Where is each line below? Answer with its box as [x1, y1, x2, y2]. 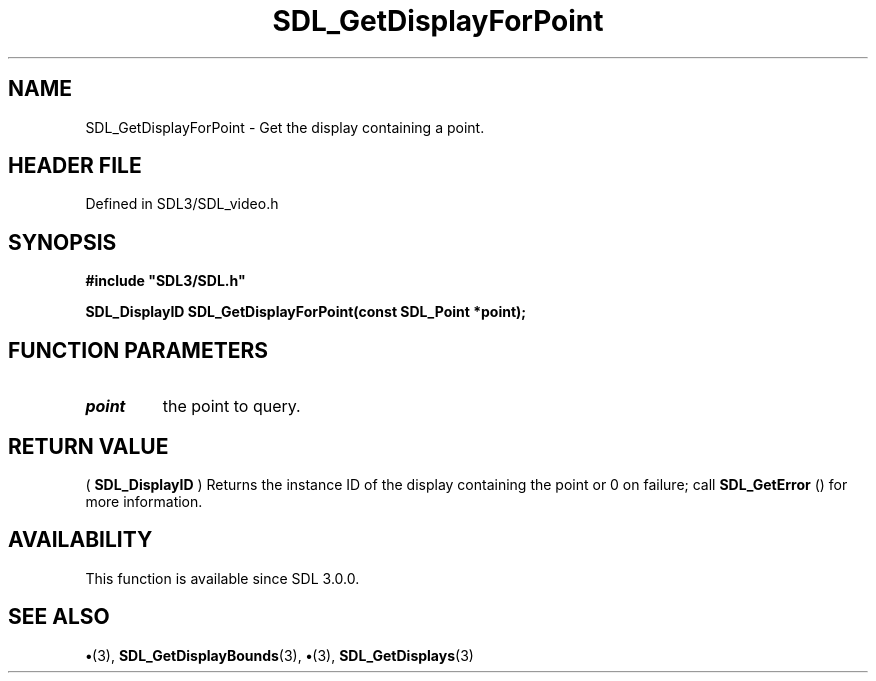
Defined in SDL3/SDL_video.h [85, 195, 279, 213]
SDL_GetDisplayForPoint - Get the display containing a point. [85, 118, 485, 136]
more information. [85, 492, 203, 510]
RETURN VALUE [8, 433, 169, 459]
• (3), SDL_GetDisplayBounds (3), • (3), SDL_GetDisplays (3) [85, 646, 474, 664]
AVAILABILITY [8, 527, 153, 553]
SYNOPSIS [8, 229, 117, 255]
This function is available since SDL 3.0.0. [85, 569, 360, 587]
